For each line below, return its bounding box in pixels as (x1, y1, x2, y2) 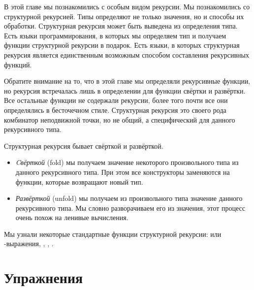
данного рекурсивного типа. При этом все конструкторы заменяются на (15, 166, 230, 177)
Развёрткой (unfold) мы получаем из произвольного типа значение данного (15, 193, 243, 203)
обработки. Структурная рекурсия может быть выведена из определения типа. (4, 21, 238, 31)
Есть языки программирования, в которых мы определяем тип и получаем (4, 30, 226, 40)
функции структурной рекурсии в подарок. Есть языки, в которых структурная (4, 40, 240, 50)
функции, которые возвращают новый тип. (15, 176, 143, 187)
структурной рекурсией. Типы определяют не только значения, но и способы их (4, 11, 244, 21)
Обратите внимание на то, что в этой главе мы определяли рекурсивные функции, (4, 76, 251, 86)
